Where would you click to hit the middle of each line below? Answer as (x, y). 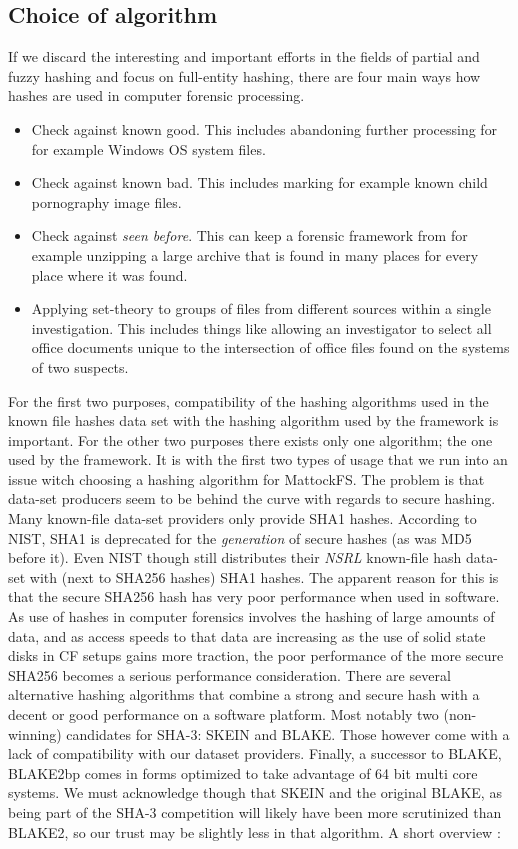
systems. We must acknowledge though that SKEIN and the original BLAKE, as (255, 792)
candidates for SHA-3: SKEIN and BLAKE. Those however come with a (288, 733)
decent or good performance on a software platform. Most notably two (223, 714)
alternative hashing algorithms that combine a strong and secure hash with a (244, 694)
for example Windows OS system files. (148, 148)
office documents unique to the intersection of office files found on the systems (270, 347)
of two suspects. (80, 366)
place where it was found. (109, 274)
